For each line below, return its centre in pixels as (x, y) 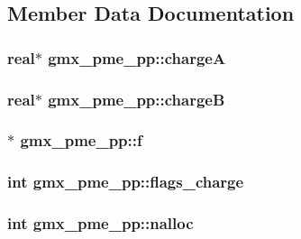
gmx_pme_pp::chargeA (137, 57)
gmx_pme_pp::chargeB (137, 99)
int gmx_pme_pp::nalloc (100, 223)
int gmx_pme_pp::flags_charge (126, 182)
